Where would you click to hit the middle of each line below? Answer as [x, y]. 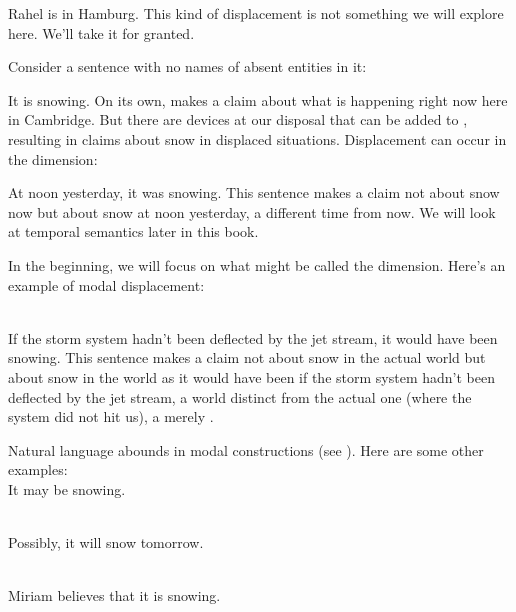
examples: [38, 469]
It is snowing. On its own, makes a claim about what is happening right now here [258, 99]
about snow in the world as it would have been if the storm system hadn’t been [251, 376]
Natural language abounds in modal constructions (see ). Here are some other [246, 449]
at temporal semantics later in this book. [133, 231]
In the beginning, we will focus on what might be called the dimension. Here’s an [257, 264]
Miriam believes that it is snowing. [114, 595]
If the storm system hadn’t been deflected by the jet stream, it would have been [253, 337]
